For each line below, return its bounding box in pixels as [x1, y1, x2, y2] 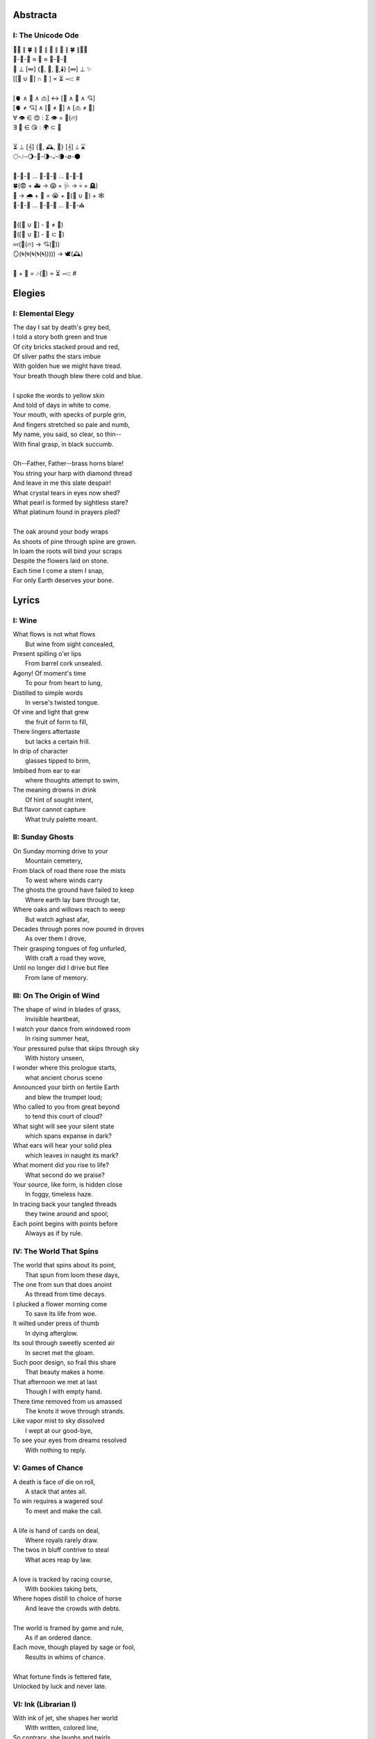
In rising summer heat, [25, 1034, 90, 1043]
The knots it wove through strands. [25, 1407, 125, 1415]
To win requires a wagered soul [12, 1497, 103, 1505]
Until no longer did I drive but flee [12, 963, 109, 972]
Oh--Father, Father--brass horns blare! [12, 459, 124, 467]
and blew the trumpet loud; [25, 1093, 103, 1101]
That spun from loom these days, [25, 1270, 120, 1279]
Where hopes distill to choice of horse [12, 1594, 122, 1603]
